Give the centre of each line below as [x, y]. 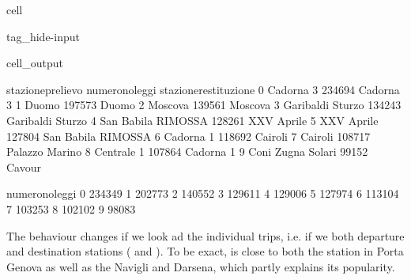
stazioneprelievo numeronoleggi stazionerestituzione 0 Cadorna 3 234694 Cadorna [203, 89]
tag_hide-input [43, 36]
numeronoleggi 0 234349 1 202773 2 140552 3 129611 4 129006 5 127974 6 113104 [203, 193]
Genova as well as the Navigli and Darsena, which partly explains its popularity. [201, 266]
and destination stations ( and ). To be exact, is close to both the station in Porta [205, 251]
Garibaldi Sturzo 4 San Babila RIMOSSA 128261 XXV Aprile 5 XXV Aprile [192, 120]
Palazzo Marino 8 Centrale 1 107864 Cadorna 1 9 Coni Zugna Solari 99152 [187, 151]
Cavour [24, 166]
